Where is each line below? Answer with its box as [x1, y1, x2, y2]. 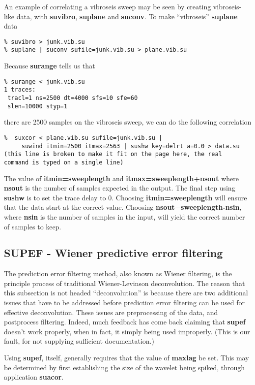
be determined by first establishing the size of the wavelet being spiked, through [4, 362, 245, 372]
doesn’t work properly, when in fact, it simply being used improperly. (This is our [4, 326, 250, 336]
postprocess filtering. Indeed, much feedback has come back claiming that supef [4, 317, 246, 327]
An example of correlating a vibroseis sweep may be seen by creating [4, 1, 211, 11]
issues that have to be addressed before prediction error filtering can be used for [4, 297, 245, 308]
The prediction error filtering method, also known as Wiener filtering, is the [4, 268, 232, 279]
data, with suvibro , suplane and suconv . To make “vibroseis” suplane [16, 11, 238, 21]
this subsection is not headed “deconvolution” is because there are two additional [4, 288, 248, 298]
